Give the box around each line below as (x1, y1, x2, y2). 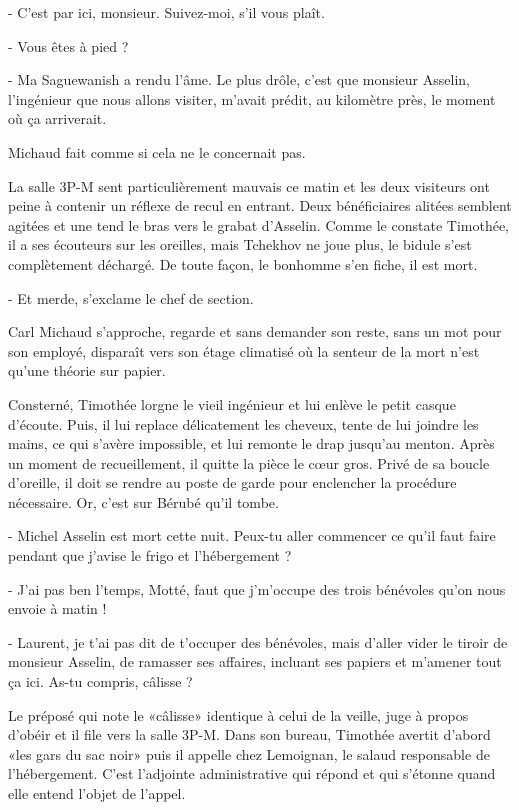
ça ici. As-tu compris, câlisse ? (8, 671, 193, 692)
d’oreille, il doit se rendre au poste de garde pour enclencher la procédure (8, 472, 457, 493)
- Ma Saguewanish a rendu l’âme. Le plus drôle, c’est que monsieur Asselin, (8, 69, 470, 90)
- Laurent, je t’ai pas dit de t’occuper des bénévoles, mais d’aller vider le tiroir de (8, 631, 508, 652)
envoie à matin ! (8, 598, 107, 619)
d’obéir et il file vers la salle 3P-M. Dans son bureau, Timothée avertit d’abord (8, 724, 491, 745)
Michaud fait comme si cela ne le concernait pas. (8, 141, 306, 162)
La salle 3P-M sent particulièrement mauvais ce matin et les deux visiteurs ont (8, 175, 490, 196)
